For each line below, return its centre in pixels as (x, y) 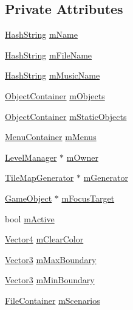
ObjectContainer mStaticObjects (66, 116)
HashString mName (41, 34)
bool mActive (30, 218)
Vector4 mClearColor (44, 239)
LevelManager (31, 157)
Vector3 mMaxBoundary (51, 259)
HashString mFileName (49, 55)
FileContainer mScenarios (53, 300)
